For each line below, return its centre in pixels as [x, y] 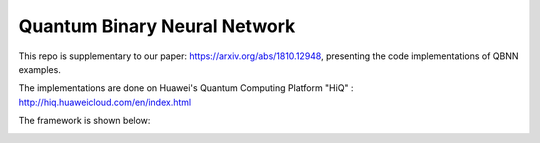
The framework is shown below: [84, 121]
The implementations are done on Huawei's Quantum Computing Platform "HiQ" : [186, 88]
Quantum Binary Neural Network [157, 26]
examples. [40, 69]
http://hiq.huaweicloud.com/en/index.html [105, 102]
